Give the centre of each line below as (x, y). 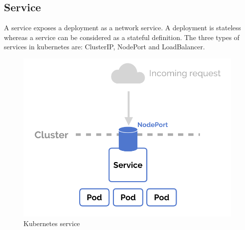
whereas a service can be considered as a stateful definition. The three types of (122, 37)
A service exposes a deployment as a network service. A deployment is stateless (122, 28)
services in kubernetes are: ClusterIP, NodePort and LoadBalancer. (104, 47)
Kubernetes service (52, 223)
